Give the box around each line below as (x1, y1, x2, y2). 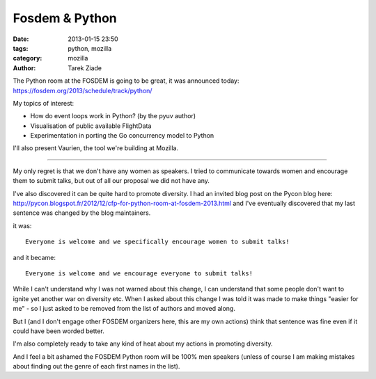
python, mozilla (68, 44, 112, 52)
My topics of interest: (13, 99, 75, 107)
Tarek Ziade (68, 63, 102, 72)
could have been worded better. (13, 327, 104, 335)
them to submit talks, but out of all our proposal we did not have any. (13, 177, 210, 185)
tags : (13, 44, 29, 52)
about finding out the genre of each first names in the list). (13, 362, 180, 371)
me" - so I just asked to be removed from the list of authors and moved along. (13, 305, 236, 313)
